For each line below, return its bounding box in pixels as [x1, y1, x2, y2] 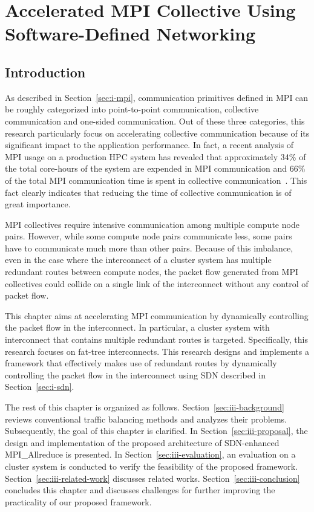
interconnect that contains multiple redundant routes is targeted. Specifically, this [5, 333, 309, 346]
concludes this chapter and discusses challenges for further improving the [5, 484, 275, 496]
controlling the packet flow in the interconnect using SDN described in [5, 368, 266, 381]
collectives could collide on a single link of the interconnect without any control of [5, 277, 309, 290]
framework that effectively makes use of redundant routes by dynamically [5, 357, 277, 369]
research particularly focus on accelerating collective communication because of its [5, 126, 310, 139]
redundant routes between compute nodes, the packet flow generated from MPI [5, 265, 299, 278]
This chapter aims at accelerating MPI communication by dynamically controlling [5, 309, 309, 322]
